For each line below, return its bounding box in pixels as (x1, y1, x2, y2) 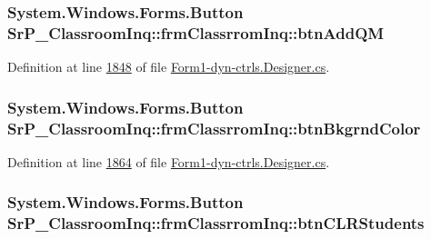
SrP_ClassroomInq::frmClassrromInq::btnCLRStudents (7, 212, 425, 234)
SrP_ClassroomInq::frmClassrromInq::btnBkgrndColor (7, 116, 421, 139)
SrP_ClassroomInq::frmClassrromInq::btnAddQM (7, 21, 385, 44)
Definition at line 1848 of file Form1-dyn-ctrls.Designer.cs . (7, 57, 330, 76)
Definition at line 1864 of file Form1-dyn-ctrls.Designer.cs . (7, 152, 330, 171)
